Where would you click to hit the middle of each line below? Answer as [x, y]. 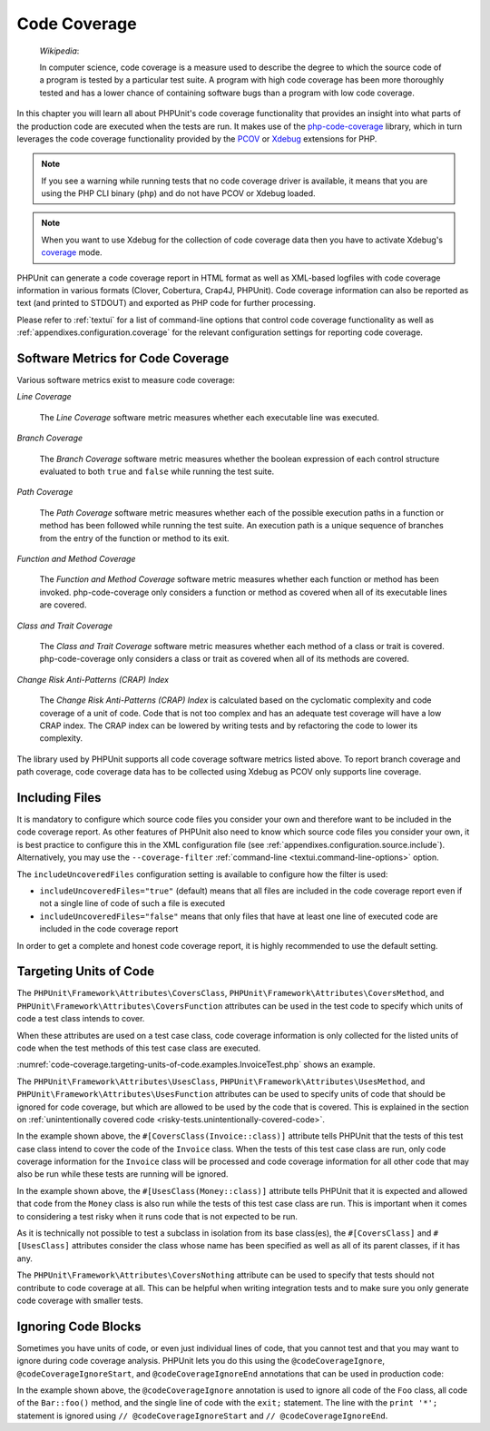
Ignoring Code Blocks [79, 1326]
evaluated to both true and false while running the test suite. [157, 471]
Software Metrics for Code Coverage [123, 358]
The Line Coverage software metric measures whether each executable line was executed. [210, 417]
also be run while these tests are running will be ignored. [122, 1174]
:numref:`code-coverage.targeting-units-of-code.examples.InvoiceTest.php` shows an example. [196, 1065]
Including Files [59, 798]
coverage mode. [72, 252]
